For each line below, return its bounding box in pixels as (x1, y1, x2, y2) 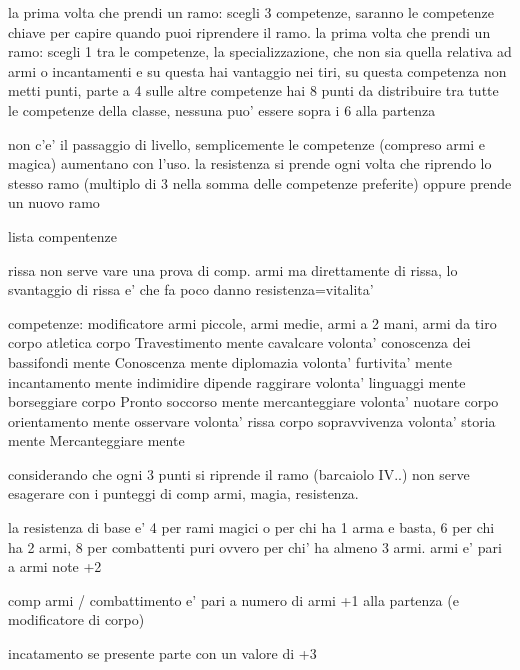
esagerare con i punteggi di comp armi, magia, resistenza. (8, 483, 359, 504)
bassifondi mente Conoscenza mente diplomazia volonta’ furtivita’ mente (8, 351, 452, 372)
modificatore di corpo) (8, 609, 145, 630)
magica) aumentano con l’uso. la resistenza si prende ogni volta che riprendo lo (8, 153, 492, 174)
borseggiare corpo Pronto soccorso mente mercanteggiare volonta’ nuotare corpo (8, 391, 499, 412)
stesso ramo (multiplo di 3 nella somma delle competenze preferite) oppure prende (8, 172, 512, 193)
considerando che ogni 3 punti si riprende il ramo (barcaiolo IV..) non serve (8, 463, 470, 484)
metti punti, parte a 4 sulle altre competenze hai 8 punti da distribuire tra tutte (8, 80, 499, 101)
